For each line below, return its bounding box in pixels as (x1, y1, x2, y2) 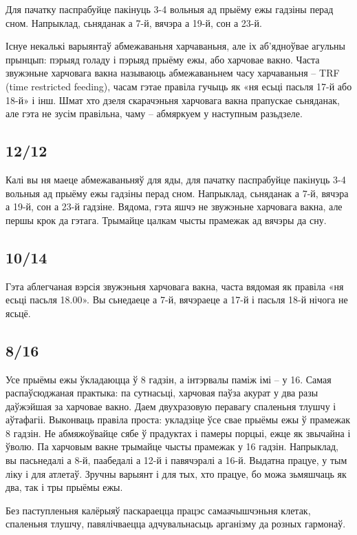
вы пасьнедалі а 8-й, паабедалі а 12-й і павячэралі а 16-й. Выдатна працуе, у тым (6, 453, 347, 467)
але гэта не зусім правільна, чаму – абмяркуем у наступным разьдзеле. (6, 106, 303, 121)
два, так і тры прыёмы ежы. (6, 480, 123, 494)
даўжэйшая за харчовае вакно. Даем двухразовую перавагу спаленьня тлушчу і (6, 398, 336, 413)
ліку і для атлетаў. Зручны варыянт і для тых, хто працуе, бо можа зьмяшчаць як (6, 466, 347, 481)
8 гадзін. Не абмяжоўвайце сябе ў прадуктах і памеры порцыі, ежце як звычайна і (6, 425, 351, 440)
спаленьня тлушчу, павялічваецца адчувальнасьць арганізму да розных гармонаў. (6, 516, 346, 531)
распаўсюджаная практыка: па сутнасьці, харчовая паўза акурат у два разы (6, 385, 318, 400)
